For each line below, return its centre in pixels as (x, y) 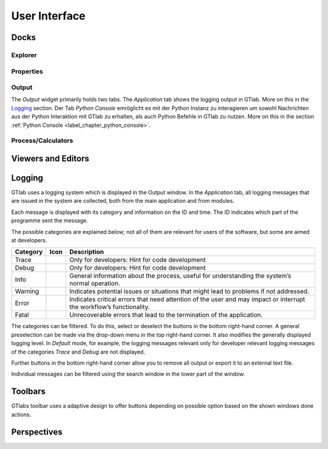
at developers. (29, 241)
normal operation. (95, 284)
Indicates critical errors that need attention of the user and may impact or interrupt (187, 300)
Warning (27, 292)
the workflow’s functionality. (110, 307)
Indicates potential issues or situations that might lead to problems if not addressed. (190, 292)
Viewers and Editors (50, 158)
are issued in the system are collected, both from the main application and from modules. (123, 201)
